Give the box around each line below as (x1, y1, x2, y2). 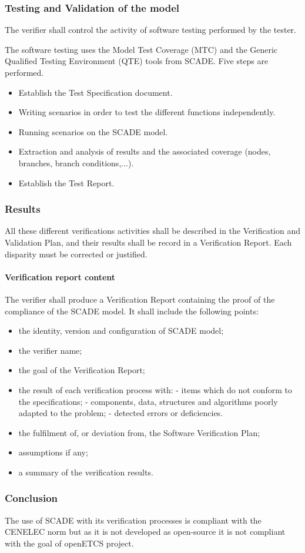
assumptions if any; (18, 446, 88, 458)
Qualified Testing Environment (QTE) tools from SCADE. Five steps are (5, 55, 269, 67)
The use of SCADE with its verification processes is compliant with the (5, 514, 262, 526)
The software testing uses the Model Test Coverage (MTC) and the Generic (5, 43, 278, 55)
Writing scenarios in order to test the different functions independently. (18, 106, 276, 118)
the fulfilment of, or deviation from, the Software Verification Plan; (18, 426, 260, 438)
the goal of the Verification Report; (18, 364, 145, 376)
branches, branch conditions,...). (18, 156, 134, 169)
